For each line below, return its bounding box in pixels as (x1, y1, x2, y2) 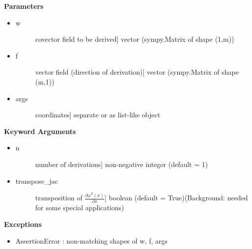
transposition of (35, 193, 83, 203)
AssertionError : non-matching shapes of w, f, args (15, 235, 168, 246)
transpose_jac (15, 175, 58, 186)
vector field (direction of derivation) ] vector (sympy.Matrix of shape (35, 67, 239, 77)
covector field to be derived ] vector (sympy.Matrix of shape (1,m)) (35, 34, 234, 44)
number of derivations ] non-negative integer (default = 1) (35, 159, 208, 169)
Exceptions (4, 219, 42, 229)
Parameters (4, 1, 44, 11)
